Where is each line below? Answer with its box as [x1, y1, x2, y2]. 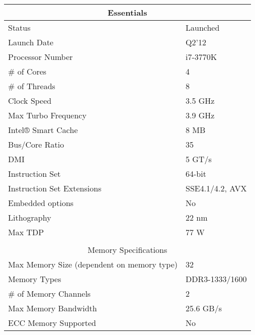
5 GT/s [185, 153, 212, 165]
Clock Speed [8, 95, 52, 106]
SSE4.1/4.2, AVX [185, 182, 247, 194]
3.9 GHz [185, 109, 215, 121]
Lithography [8, 212, 51, 223]
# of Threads [8, 80, 55, 92]
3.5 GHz [185, 95, 215, 106]
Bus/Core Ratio [8, 139, 64, 150]
